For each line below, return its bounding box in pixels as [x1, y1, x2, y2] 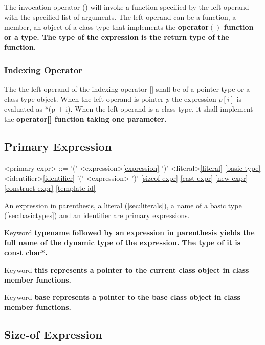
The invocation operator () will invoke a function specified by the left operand [4, 2, 249, 12]
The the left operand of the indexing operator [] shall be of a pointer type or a [4, 83, 250, 94]
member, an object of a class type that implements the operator [4, 21, 209, 32]
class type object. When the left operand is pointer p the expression [4, 93, 216, 104]
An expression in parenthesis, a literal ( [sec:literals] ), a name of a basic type [4, 200, 242, 210]
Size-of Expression [4, 327, 102, 342]
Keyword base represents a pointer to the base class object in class [4, 291, 240, 302]
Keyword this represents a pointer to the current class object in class [4, 264, 249, 275]
